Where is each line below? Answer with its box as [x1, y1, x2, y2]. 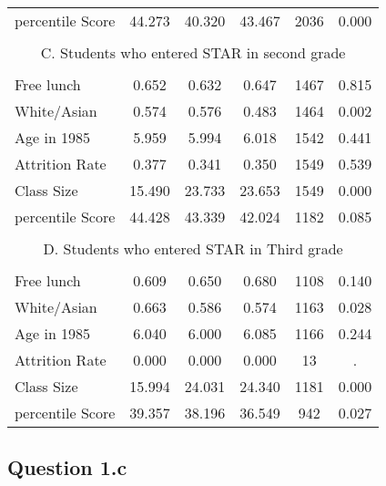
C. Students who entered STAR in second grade [40, 42, 346, 63]
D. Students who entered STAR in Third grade [43, 238, 343, 259]
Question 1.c [7, 453, 127, 481]
